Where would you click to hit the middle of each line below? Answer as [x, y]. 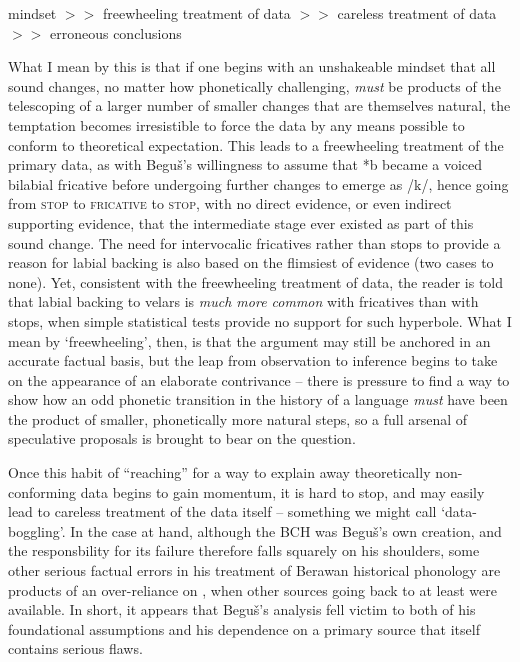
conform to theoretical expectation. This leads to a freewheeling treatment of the [256, 144]
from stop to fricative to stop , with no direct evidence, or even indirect [230, 203]
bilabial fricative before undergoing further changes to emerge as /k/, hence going [258, 183]
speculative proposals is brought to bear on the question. [182, 438]
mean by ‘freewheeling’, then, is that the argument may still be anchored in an [249, 340]
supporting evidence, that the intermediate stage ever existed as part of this [241, 222]
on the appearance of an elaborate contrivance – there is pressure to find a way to [259, 379]
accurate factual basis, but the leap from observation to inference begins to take [253, 360]
